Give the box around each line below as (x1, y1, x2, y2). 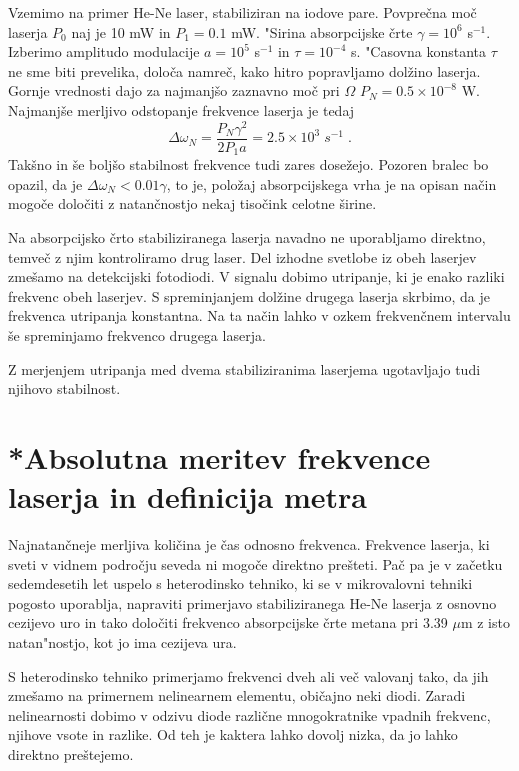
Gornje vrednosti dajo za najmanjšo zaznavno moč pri (8, 80, 340, 101)
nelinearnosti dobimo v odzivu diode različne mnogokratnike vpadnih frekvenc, (8, 704, 491, 725)
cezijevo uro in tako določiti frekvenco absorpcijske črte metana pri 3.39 (8, 612, 448, 633)
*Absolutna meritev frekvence (8, 436, 431, 477)
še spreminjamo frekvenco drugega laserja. (8, 324, 266, 345)
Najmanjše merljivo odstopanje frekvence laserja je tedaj (8, 99, 355, 120)
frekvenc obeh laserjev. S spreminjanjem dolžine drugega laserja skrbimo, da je (8, 285, 491, 306)
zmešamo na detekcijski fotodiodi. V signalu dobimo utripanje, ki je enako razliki (8, 266, 505, 287)
